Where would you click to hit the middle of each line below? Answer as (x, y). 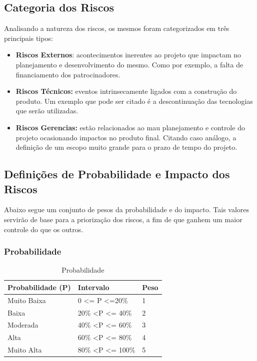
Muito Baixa (27, 300)
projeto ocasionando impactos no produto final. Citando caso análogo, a (126, 137)
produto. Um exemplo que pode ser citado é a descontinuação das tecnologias (134, 101)
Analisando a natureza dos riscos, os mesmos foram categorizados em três (117, 28)
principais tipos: (28, 38)
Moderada (23, 325)
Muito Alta (25, 350)
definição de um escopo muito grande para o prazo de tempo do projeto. (126, 147)
